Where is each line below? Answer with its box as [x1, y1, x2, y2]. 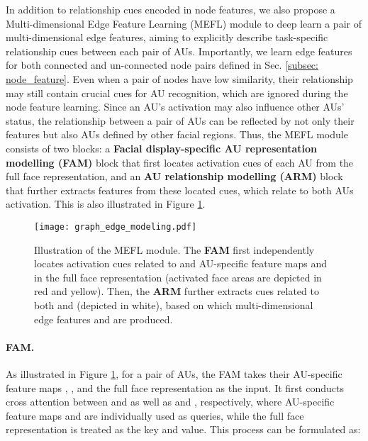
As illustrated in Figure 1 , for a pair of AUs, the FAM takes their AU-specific [6, 366, 342, 381]
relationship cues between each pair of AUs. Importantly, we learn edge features [6, 43, 352, 58]
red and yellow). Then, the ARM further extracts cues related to [34, 284, 319, 298]
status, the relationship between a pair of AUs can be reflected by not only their [6, 113, 355, 128]
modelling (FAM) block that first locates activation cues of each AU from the [6, 155, 354, 169]
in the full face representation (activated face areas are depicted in [34, 269, 322, 284]
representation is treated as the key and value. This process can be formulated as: [6, 422, 361, 437]
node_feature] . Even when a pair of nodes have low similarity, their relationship [6, 71, 353, 86]
